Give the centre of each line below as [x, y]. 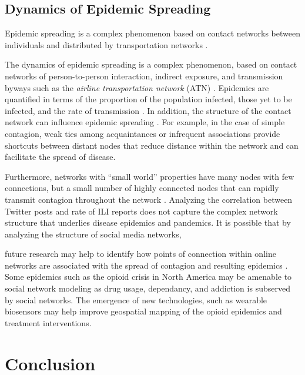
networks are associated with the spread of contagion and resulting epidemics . [146, 265]
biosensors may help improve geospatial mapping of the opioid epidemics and [143, 311]
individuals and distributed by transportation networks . [106, 44]
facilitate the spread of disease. [60, 157]
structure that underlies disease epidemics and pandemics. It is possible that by [148, 222]
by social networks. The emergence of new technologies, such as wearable [136, 299]
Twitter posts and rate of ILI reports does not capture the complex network [141, 211]
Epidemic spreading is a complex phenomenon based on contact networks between [152, 33]
